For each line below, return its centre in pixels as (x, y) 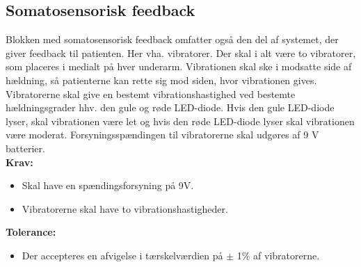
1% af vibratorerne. (278, 255)
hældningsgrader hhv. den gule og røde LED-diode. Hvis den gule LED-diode (170, 107)
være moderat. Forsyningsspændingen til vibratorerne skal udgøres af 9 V (162, 135)
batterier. (25, 148)
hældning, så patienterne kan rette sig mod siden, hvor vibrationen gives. (161, 80)
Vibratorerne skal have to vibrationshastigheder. (125, 208)
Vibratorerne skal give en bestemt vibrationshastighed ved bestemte (151, 94)
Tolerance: (31, 232)
